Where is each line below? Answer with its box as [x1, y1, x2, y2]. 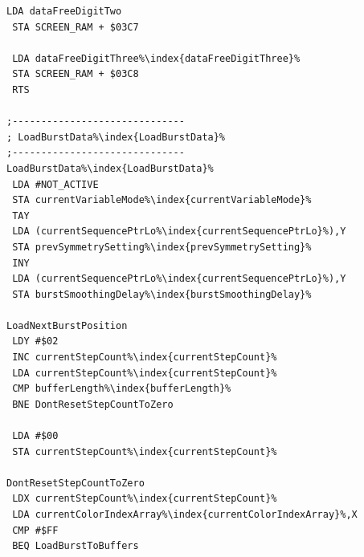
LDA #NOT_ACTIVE [12, 178, 99, 190]
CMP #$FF [12, 524, 59, 536]
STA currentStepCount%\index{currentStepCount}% [12, 445, 277, 457]
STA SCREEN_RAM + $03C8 [12, 68, 139, 80]
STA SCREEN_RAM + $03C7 [12, 21, 139, 33]
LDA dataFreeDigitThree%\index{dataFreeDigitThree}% [12, 52, 301, 64]
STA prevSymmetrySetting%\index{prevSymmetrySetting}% [12, 241, 312, 253]
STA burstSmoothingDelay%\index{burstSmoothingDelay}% [12, 288, 312, 300]
